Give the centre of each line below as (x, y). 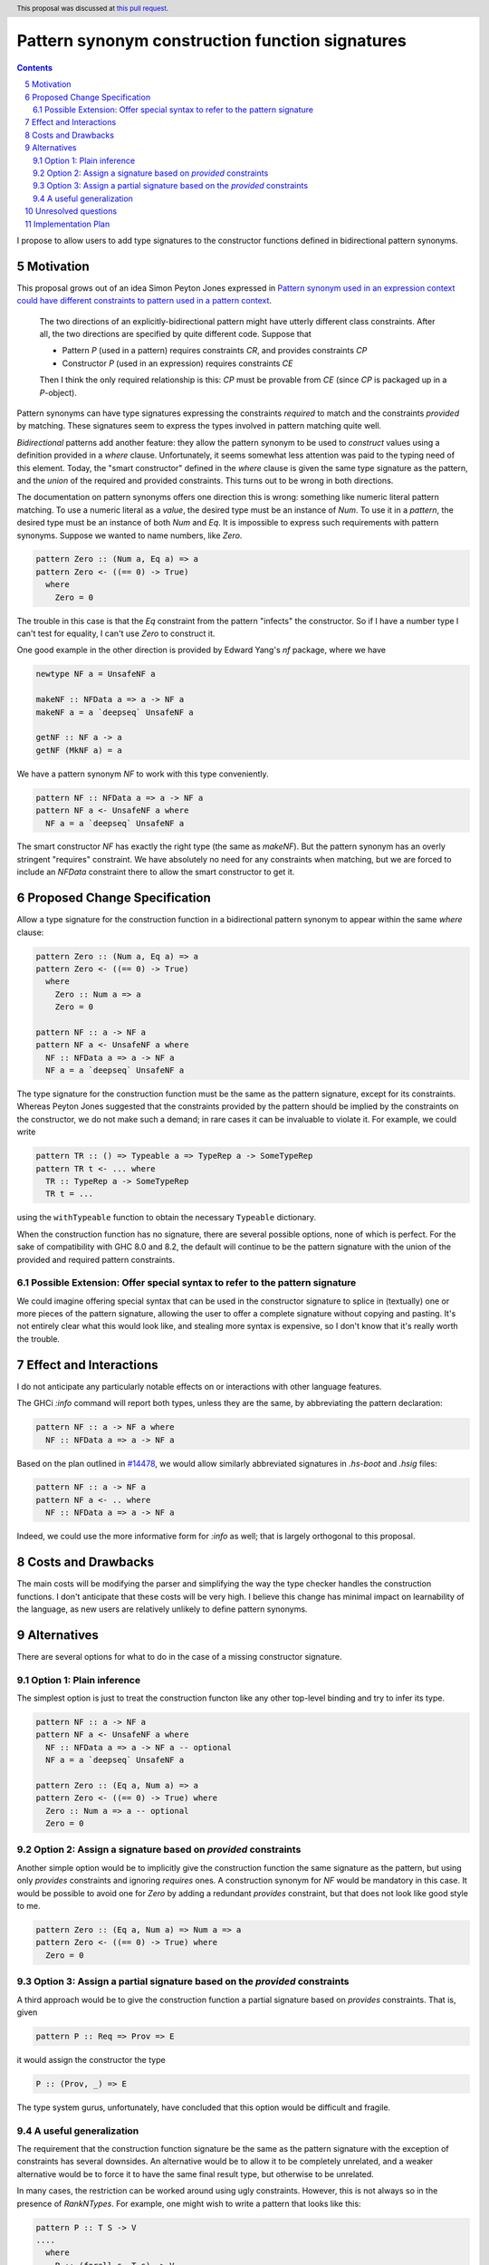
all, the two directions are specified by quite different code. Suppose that (175, 334)
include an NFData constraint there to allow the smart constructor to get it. (156, 872)
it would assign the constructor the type (91, 2059)
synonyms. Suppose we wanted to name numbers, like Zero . (129, 535)
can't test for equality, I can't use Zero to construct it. (116, 633)
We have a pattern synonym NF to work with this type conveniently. (143, 774)
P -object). (58, 392)
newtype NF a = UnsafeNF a (96, 674)
